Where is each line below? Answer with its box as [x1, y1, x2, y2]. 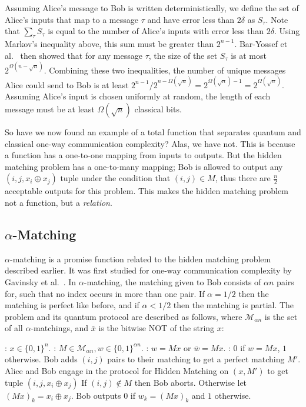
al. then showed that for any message [5, 49, 142, 61]
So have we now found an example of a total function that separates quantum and [5, 125, 301, 138]
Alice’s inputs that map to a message [5, 13, 138, 25]
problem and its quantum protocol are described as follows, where [5, 310, 242, 322]
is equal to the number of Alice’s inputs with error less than [48, 25, 264, 37]
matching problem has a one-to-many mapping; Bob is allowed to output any [5, 160, 283, 172]
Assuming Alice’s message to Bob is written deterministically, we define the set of [5, 2, 299, 14]
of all [5, 322, 23, 334]
